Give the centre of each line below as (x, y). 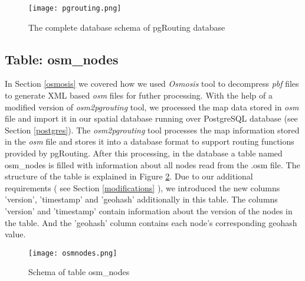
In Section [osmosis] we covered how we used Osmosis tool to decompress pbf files (152, 84)
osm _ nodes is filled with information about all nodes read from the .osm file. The (152, 164)
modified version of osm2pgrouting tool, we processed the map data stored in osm (152, 107)
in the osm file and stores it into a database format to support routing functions (150, 141)
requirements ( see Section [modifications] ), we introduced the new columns (142, 187)
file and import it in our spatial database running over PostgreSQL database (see (151, 118)
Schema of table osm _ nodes (79, 272)
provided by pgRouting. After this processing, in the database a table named (144, 153)
